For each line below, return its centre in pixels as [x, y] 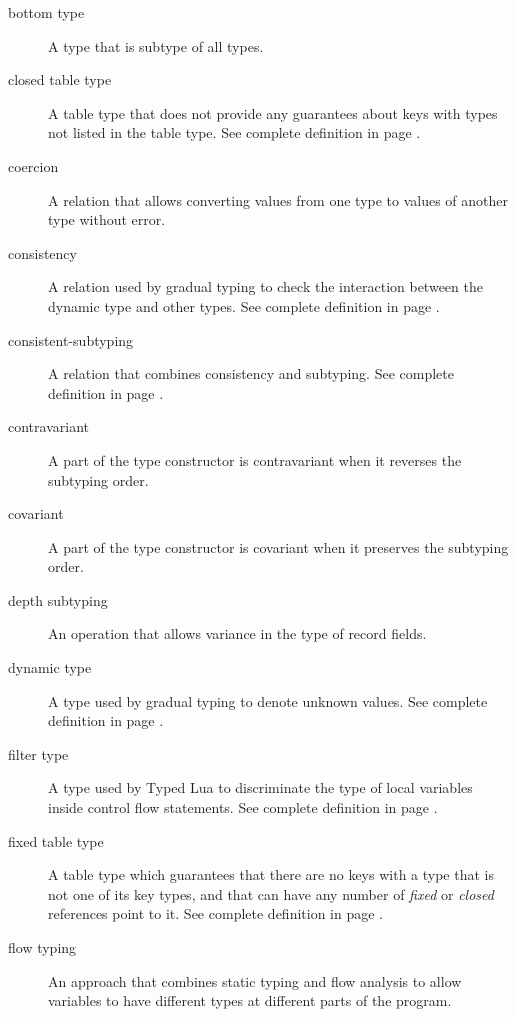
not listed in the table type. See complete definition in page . [234, 132]
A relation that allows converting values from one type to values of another [278, 199]
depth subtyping [58, 599]
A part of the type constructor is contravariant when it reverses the [255, 459]
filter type [38, 753]
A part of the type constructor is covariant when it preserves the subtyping [278, 546]
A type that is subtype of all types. [156, 45]
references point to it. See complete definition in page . [215, 913]
